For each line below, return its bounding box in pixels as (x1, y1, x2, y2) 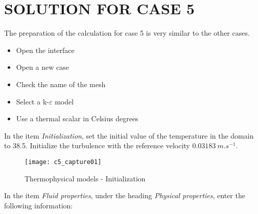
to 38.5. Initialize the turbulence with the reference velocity (4, 140, 190, 151)
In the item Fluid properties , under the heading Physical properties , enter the (4, 190, 245, 201)
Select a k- (16, 96, 49, 106)
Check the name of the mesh (16, 78, 106, 89)
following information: (4, 200, 73, 210)
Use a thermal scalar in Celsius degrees (16, 113, 138, 124)
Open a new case (16, 62, 69, 72)
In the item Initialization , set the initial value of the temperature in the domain (4, 130, 254, 141)
